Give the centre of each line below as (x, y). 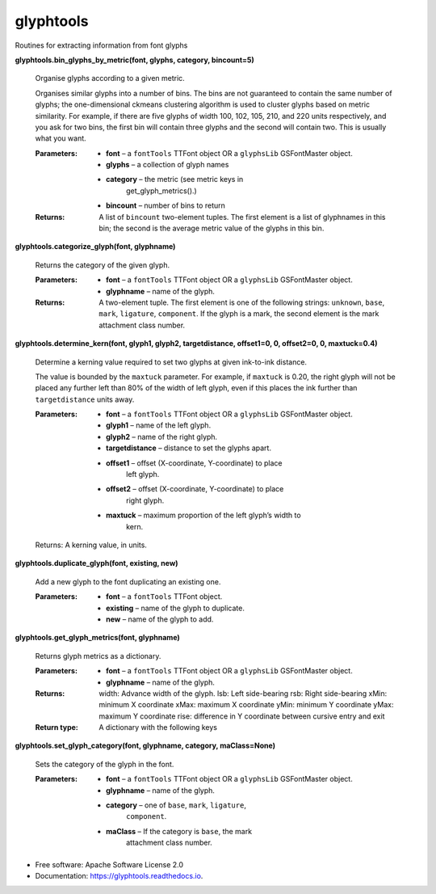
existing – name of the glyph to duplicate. (176, 608)
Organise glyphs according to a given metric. (110, 78)
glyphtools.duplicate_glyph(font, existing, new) (96, 563)
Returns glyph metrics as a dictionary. (98, 656)
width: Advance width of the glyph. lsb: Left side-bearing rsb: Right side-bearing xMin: (243, 693)
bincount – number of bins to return (166, 205)
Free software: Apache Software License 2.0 (109, 864)
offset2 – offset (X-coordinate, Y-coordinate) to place (195, 489)
